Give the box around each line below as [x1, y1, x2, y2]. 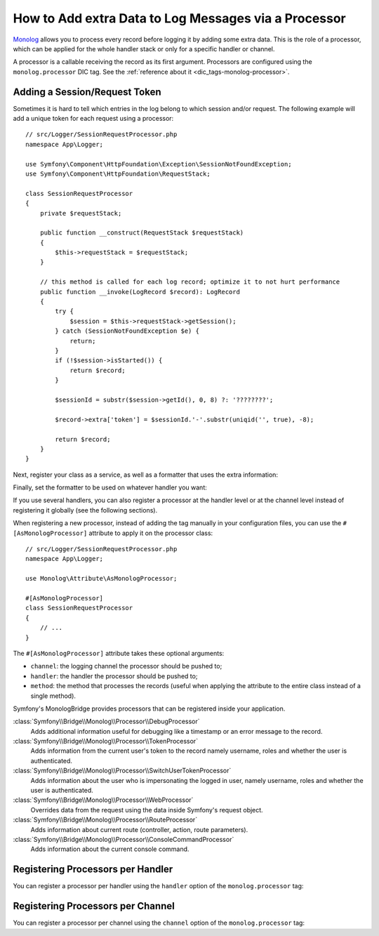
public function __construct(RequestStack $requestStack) [39, 229, 244, 237]
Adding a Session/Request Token [13, 86, 161, 98]
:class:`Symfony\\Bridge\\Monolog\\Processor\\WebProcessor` [13, 796, 194, 804]
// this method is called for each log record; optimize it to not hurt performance [39, 278, 340, 286]
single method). [30, 692, 77, 700]
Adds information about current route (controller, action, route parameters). [30, 825, 248, 833]
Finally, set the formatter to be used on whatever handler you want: [13, 483, 207, 492]
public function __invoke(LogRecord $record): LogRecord [39, 288, 240, 296]
